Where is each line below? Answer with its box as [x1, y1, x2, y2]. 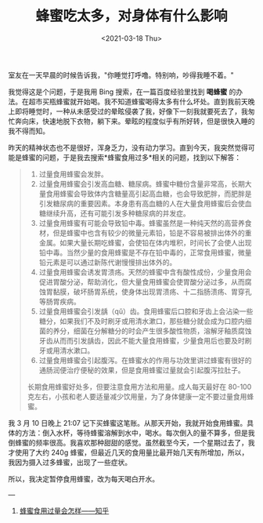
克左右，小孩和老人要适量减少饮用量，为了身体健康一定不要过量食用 [27, 391, 247, 401]
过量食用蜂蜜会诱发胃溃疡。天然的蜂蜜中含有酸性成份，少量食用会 [38, 267, 252, 277]
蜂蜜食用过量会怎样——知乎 [19, 506, 110, 515]
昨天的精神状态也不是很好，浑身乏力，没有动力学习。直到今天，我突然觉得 [8, 143, 248, 152]
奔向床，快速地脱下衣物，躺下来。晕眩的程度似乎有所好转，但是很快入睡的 [14, 116, 255, 125]
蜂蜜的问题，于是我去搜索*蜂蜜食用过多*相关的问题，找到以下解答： [21, 152, 242, 162]
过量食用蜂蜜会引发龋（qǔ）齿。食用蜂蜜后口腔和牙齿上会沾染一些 [38, 307, 254, 316]
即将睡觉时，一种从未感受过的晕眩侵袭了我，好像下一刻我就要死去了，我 [14, 107, 248, 116]
